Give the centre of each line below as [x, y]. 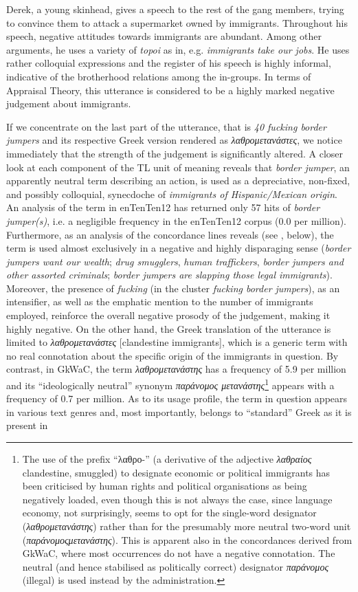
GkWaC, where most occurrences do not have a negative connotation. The [179, 553]
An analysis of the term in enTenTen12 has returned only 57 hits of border [163, 207]
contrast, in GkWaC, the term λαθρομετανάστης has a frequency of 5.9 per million [176, 369]
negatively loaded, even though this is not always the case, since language [177, 499]
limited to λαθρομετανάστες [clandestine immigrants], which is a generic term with [177, 342]
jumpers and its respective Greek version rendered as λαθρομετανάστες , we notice [174, 140]
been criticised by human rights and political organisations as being [165, 486]
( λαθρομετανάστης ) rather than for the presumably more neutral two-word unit [187, 526]
